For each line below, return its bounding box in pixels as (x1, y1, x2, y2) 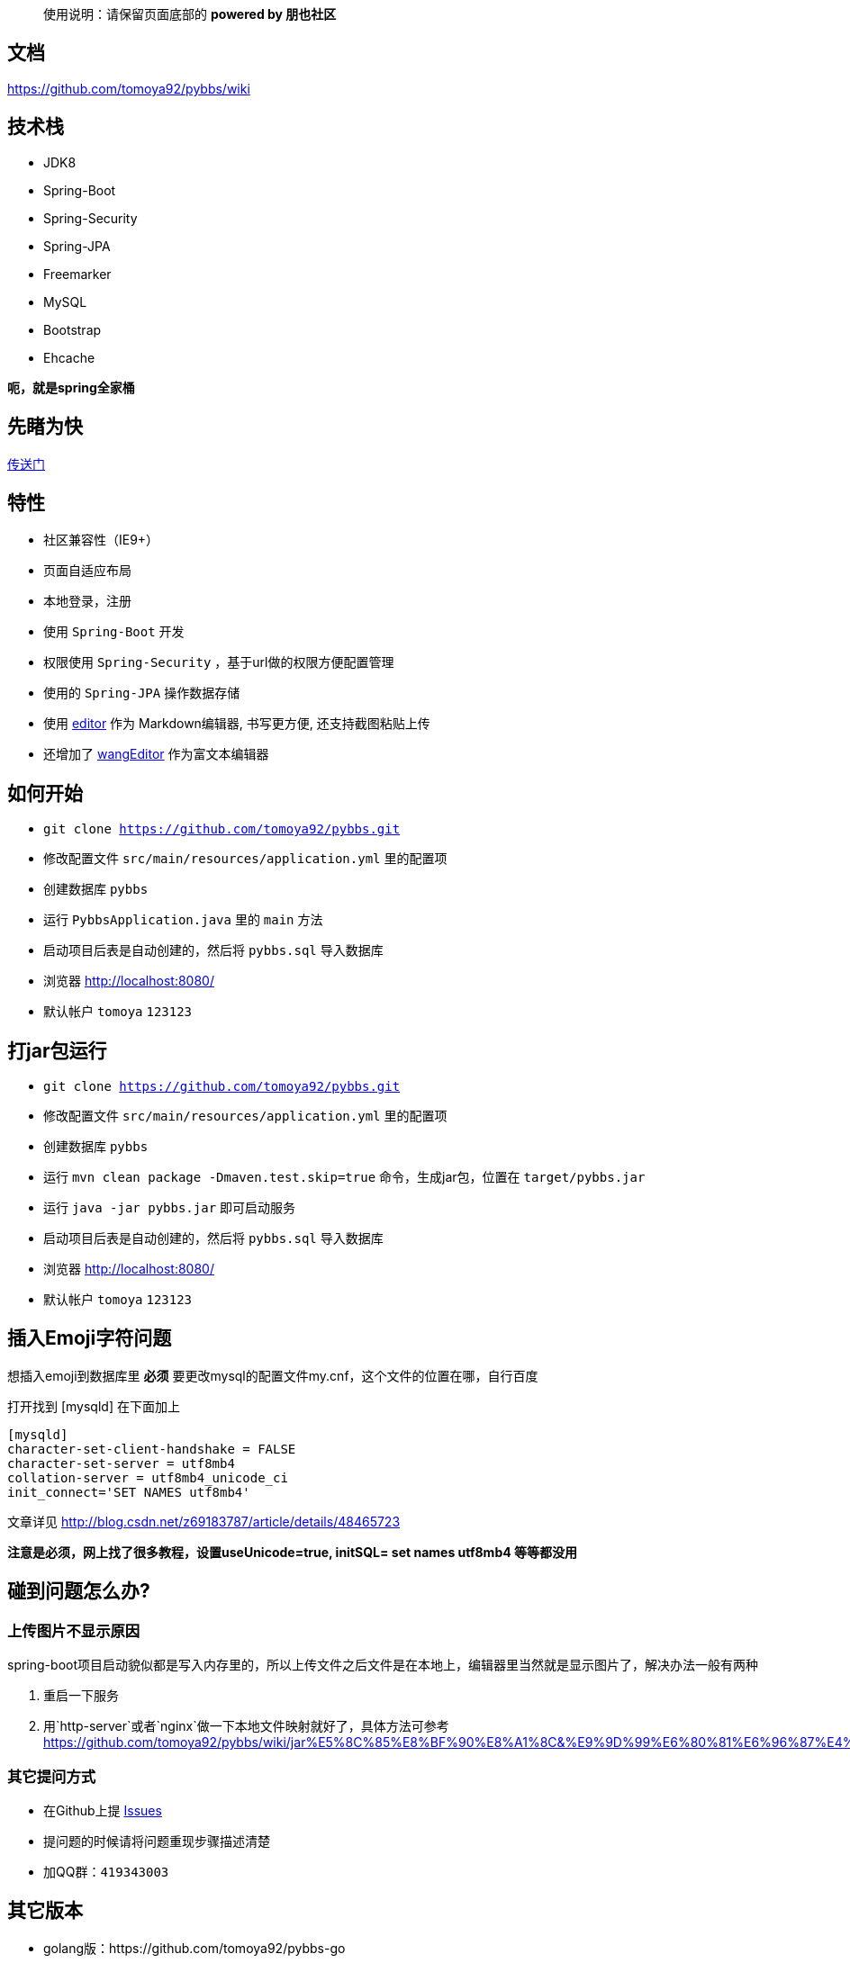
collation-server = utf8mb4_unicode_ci (7, 1470, 288, 1485)
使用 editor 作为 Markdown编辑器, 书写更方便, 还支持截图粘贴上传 (43, 716, 430, 732)
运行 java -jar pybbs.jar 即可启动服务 (43, 1200, 296, 1216)
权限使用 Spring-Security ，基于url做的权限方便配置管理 (43, 654, 394, 671)
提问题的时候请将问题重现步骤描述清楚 (43, 1832, 270, 1849)
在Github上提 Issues (43, 1802, 162, 1818)
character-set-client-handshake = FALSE (7, 1441, 296, 1456)
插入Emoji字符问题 (7, 1327, 172, 1350)
